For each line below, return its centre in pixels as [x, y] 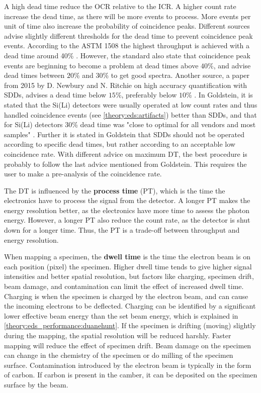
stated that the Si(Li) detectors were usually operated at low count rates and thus [131, 104]
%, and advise [229, 65]
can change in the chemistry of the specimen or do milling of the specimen [119, 355]
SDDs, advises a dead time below [55, 95]
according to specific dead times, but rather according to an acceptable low [120, 144]
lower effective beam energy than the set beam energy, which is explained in [121, 315]
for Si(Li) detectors [33, 124]
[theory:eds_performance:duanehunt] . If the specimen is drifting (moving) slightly [130, 325]
